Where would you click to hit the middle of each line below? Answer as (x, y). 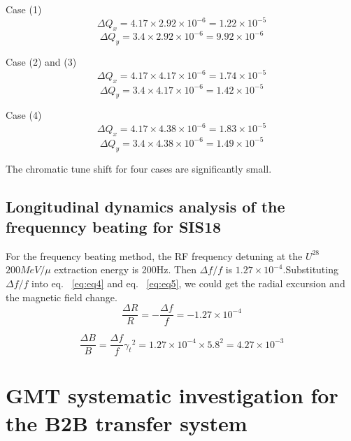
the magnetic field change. (62, 297)
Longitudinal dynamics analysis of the (145, 206)
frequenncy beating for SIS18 (114, 226)
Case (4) (24, 115)
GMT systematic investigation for (172, 395)
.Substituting (310, 269)
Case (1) (24, 9)
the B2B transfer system (127, 422)
